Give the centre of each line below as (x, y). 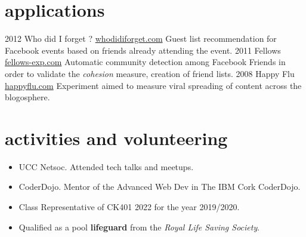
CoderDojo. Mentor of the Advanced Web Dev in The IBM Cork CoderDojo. (160, 187)
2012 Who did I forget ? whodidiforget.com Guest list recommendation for (141, 39)
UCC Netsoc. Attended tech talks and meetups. (106, 166)
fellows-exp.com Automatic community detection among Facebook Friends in (145, 62)
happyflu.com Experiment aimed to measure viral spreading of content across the (153, 85)
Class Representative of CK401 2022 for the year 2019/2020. (129, 207)
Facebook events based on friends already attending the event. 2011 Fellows (143, 50)
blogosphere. (27, 97)
